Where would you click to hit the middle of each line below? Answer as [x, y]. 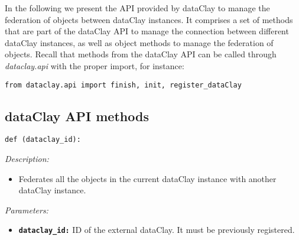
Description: [27, 159]
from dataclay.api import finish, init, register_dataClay [123, 85]
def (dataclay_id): [43, 140]
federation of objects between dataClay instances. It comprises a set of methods [149, 19]
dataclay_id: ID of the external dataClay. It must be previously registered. [157, 230]
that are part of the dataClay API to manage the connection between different [147, 31]
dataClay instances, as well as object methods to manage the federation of [139, 42]
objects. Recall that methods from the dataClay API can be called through [141, 54]
